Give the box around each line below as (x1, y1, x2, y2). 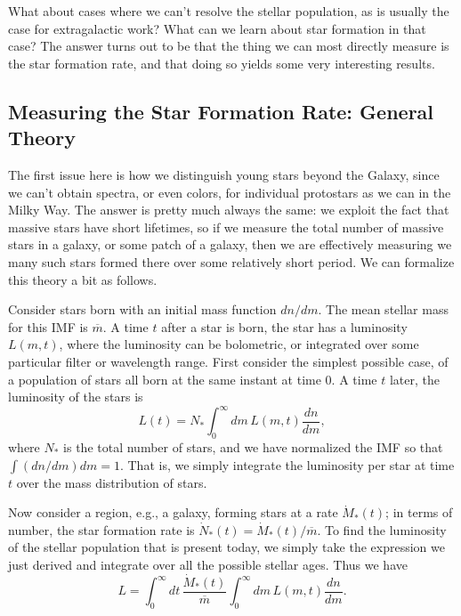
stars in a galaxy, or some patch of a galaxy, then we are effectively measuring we (8, 235, 452, 254)
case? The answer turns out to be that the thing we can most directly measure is (8, 36, 449, 55)
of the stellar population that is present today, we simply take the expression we (8, 538, 445, 556)
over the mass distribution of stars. (16, 473, 207, 491)
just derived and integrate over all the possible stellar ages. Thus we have (8, 555, 408, 573)
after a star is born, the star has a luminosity (161, 317, 408, 336)
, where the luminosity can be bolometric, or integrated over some (59, 335, 419, 353)
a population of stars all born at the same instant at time (8, 369, 321, 388)
